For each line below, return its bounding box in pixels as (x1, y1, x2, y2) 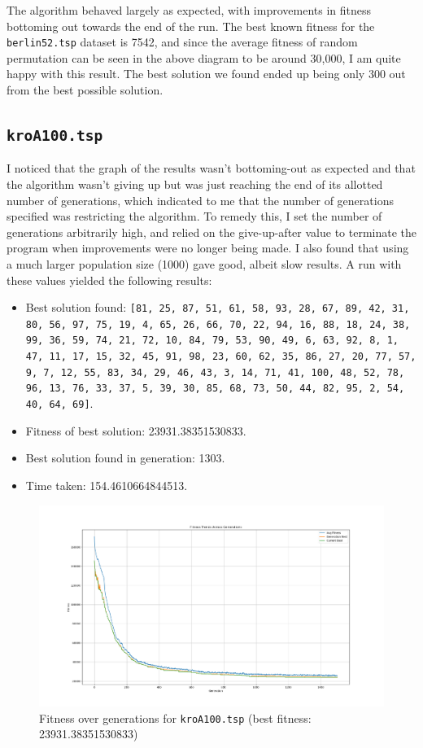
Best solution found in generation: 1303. (25, 449, 225, 466)
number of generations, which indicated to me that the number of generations (7, 191, 394, 208)
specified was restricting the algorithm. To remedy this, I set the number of (7, 208, 382, 225)
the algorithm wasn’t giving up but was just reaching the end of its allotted (7, 176, 383, 192)
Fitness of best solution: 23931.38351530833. (25, 422, 246, 439)
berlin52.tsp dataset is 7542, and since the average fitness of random (7, 33, 358, 50)
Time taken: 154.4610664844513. (25, 476, 188, 493)
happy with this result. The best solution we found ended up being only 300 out (7, 65, 406, 82)
